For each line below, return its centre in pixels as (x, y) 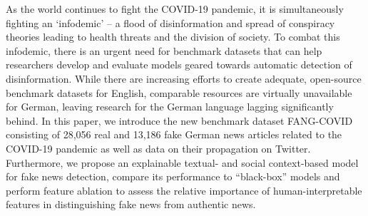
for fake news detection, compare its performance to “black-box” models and (173, 176)
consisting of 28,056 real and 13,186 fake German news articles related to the (174, 134)
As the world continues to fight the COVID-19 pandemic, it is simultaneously (175, 9)
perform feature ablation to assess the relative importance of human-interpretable (184, 190)
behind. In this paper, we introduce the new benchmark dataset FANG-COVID (179, 120)
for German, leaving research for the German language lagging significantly (170, 107)
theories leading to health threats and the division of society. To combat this (173, 37)
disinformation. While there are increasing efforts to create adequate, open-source (184, 78)
